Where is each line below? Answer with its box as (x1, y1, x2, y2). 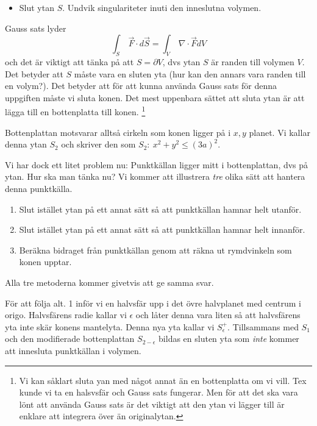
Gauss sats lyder (5, 21, 66, 34)
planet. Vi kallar (249, 126, 310, 138)
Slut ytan (19, 1, 54, 13)
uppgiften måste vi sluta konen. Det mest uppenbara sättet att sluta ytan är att (5, 91, 305, 104)
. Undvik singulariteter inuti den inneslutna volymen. (62, 1, 262, 13)
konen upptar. (19, 255, 72, 268)
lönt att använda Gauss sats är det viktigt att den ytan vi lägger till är (19, 397, 285, 410)
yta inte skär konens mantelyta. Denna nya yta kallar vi (5, 320, 215, 333)
